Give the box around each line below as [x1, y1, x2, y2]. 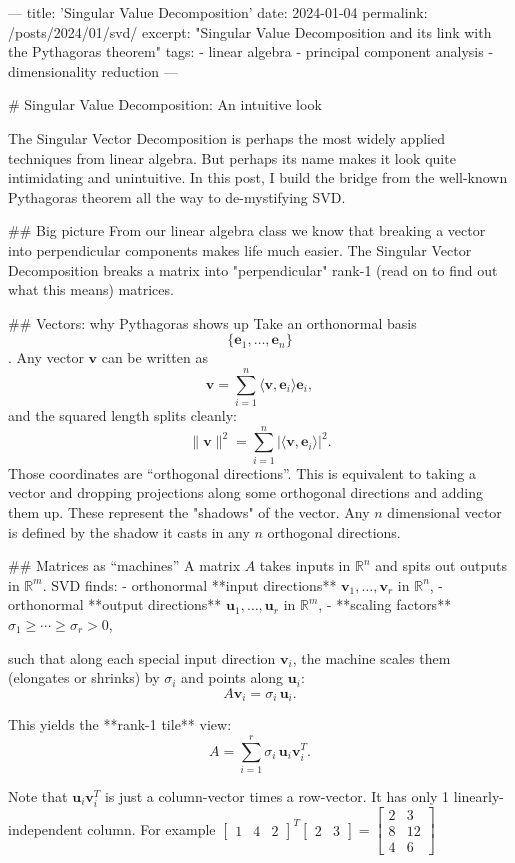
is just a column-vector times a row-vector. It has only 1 [104, 785, 450, 806]
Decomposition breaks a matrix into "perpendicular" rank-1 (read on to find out [8, 259, 498, 280]
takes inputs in [259, 555, 351, 576]
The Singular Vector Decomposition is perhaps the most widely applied [8, 127, 445, 148]
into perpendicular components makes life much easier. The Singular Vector [8, 239, 472, 260]
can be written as [101, 347, 208, 368]
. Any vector [8, 347, 84, 368]
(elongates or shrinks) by [8, 667, 160, 688]
